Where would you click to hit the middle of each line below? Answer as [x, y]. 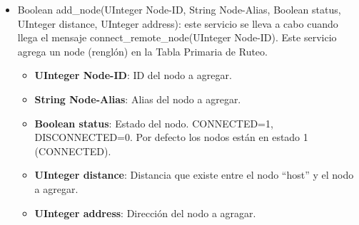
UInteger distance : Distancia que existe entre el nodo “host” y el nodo [194, 175]
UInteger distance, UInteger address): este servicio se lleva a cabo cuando [178, 23]
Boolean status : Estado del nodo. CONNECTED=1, [154, 123]
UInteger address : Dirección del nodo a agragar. [145, 213]
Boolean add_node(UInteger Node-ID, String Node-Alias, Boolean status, [179, 9]
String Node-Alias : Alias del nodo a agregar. [138, 99]
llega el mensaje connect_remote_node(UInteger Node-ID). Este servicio [177, 37]
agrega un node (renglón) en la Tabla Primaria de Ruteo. [142, 51]
